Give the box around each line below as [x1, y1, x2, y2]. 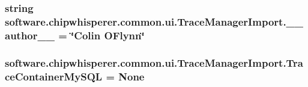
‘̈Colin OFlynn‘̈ [71, 27, 145, 42]
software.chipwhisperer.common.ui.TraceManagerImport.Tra [5, 55, 304, 70]
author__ [5, 27, 55, 42]
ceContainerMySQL [5, 69, 103, 83]
